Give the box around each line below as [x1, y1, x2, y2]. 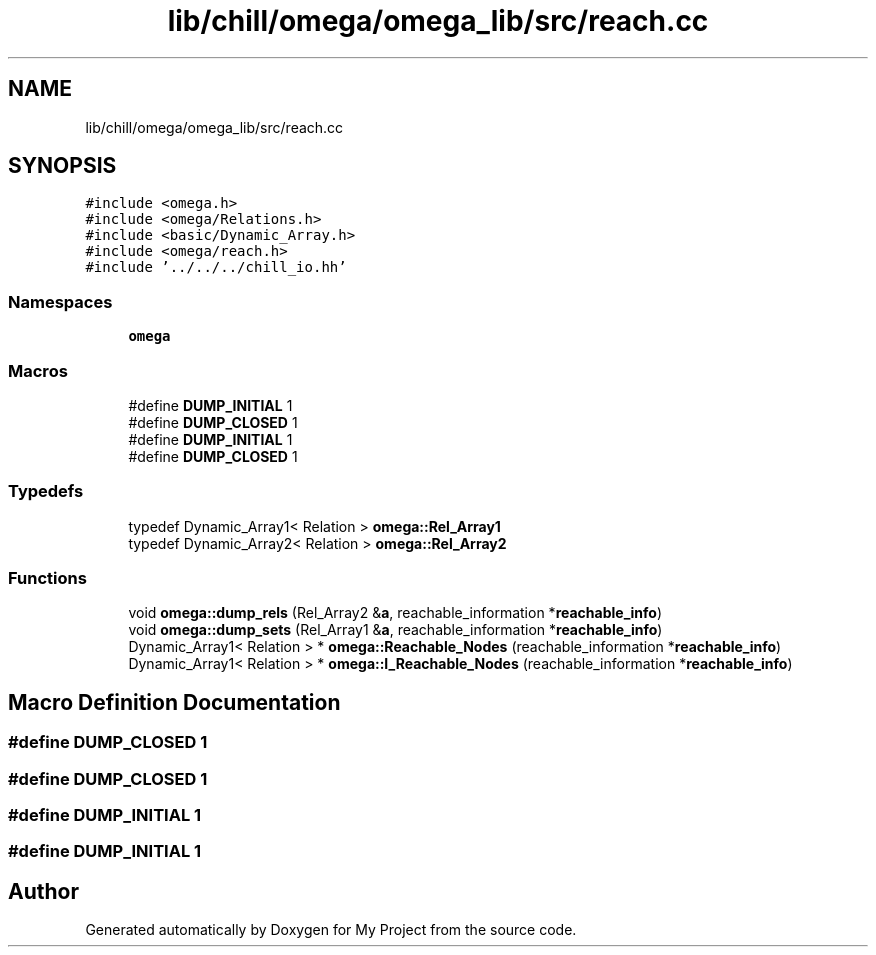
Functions [8, 568, 87, 589]
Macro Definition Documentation [8, 689, 341, 715]
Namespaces [8, 291, 113, 312]
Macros [8, 360, 68, 381]
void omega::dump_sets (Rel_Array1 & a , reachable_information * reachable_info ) [128, 621, 663, 639]
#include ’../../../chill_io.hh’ [85, 259, 347, 276]
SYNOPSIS [8, 153, 117, 179]
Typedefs [8, 481, 84, 502]
